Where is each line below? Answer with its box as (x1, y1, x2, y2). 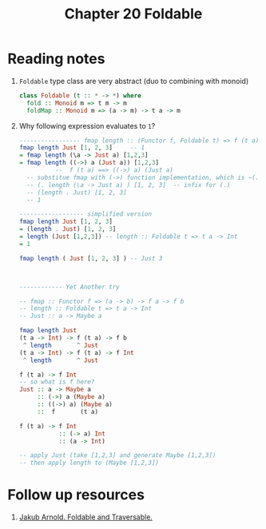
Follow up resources (7, 486, 145, 504)
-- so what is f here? (18, 378, 95, 386)
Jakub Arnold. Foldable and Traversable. (18, 512, 153, 522)
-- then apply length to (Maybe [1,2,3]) (18, 459, 159, 467)
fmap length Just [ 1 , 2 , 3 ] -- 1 (18, 144, 145, 152)
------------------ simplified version (18, 210, 153, 218)
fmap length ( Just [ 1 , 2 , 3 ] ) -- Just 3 (18, 254, 163, 262)
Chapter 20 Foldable (64, 5, 203, 23)
